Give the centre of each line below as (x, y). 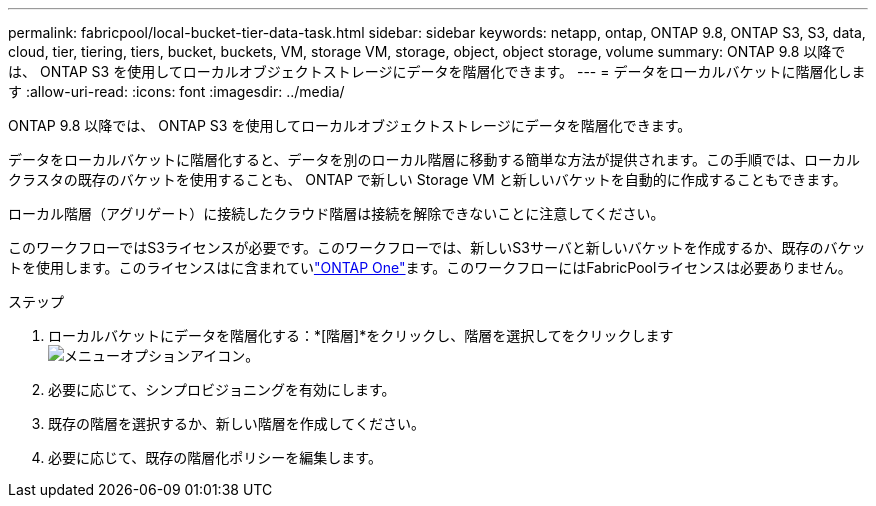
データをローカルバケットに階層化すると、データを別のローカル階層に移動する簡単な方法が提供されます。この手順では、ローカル (434, 159)
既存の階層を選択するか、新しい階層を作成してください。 (236, 423)
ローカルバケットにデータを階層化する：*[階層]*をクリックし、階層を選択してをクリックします (361, 335)
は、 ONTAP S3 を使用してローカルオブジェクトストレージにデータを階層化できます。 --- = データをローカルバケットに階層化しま (437, 71)
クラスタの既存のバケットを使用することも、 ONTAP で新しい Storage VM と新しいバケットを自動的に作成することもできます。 (427, 179)
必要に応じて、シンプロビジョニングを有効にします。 (222, 389)
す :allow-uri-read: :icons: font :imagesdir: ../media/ (176, 91)
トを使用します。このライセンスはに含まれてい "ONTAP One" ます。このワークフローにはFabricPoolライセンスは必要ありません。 (430, 267)
